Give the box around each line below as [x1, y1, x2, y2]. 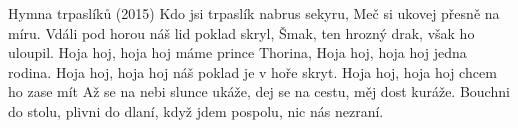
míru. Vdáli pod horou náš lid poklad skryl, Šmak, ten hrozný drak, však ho [8, 22, 475, 43]
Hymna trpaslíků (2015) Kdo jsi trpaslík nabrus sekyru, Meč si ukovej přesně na [8, 3, 500, 23]
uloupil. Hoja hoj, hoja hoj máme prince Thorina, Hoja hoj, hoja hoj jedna [8, 42, 467, 63]
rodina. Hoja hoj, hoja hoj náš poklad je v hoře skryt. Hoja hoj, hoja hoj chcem [8, 61, 497, 82]
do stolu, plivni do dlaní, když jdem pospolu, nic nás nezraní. [8, 100, 384, 121]
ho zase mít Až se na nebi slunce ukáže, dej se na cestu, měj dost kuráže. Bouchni [8, 81, 510, 102]
